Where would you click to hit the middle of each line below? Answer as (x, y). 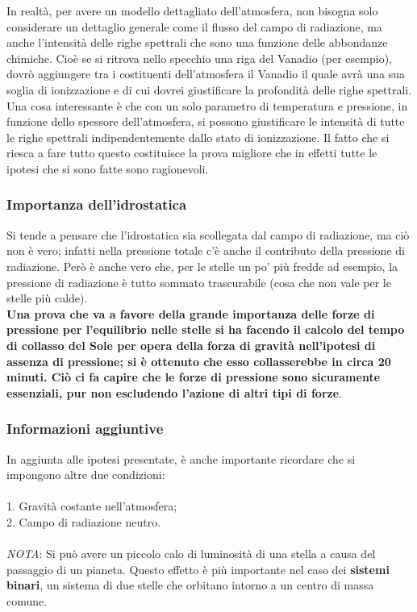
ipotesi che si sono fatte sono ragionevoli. (108, 168)
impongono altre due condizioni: (86, 475)
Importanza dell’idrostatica (97, 204)
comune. (27, 600)
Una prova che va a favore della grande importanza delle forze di (191, 313)
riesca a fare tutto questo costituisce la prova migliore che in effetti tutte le (192, 153)
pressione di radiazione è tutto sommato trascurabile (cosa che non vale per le (199, 282)
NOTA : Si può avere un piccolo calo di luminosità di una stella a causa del (191, 554)
